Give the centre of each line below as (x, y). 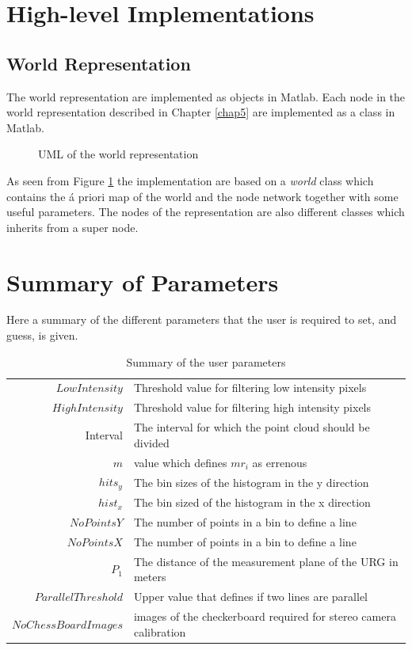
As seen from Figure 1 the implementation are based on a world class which (190, 180)
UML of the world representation (118, 154)
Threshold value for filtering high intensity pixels (252, 407)
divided (151, 442)
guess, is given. (42, 335)
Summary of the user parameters (206, 361)
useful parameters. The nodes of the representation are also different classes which (206, 212)
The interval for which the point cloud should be (252, 427)
